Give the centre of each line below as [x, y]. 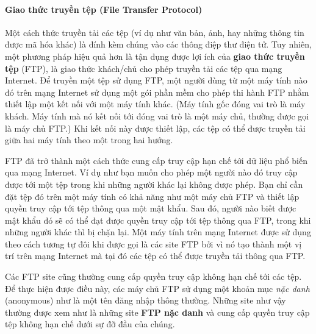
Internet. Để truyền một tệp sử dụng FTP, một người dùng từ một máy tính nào [156, 80]
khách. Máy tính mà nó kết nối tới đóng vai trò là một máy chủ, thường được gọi [157, 115]
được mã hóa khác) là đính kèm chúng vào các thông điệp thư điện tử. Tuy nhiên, [158, 44]
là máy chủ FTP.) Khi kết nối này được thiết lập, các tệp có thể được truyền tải [155, 128]
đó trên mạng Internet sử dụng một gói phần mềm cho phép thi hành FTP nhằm [157, 92]
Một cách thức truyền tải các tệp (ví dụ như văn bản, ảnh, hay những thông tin [155, 32]
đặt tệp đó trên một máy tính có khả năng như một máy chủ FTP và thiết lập [152, 196]
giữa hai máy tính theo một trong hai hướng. [89, 140]
